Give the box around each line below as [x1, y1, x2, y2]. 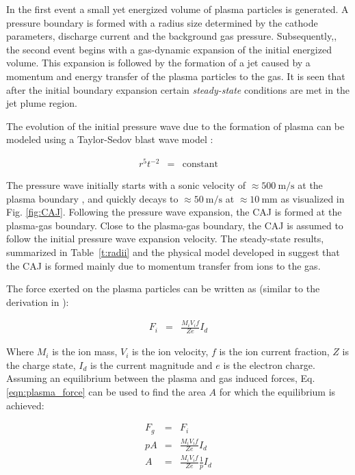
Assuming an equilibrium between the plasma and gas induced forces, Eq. [6, 371, 315, 385]
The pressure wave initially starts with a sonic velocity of [6, 178, 246, 192]
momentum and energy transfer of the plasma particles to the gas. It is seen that [6, 68, 345, 83]
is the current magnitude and [90, 357, 213, 372]
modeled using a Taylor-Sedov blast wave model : [6, 132, 213, 146]
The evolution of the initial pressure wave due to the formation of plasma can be [6, 118, 345, 133]
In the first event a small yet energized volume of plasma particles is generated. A [6, 2, 349, 16]
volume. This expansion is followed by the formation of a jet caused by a [6, 55, 311, 70]
